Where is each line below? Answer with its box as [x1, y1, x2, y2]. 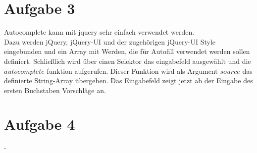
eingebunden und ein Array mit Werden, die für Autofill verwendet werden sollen [4, 46, 250, 56]
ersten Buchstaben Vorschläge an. [4, 85, 106, 95]
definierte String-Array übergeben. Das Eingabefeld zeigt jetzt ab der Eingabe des [4, 75, 253, 86]
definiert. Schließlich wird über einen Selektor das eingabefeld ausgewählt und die [4, 55, 251, 66]
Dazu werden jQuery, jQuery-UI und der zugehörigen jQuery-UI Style [4, 36, 216, 47]
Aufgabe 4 [4, 114, 75, 134]
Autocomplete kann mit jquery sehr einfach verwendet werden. [4, 27, 195, 37]
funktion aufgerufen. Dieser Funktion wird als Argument [47, 65, 218, 76]
